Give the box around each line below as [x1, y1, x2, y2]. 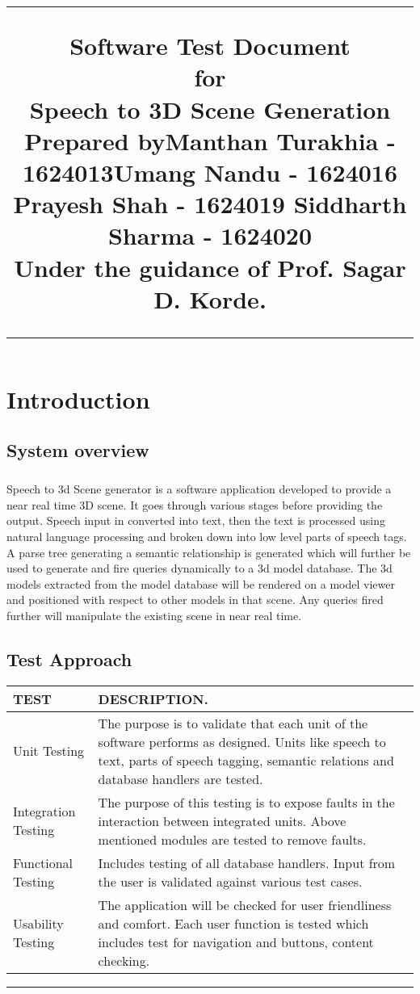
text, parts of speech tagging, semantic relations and [98, 750, 394, 770]
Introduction [6, 382, 150, 415]
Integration [13, 802, 76, 821]
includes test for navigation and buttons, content [98, 932, 374, 951]
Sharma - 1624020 [107, 219, 313, 252]
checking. [98, 950, 150, 970]
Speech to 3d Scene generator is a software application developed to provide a [6, 480, 392, 497]
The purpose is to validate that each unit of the [98, 713, 368, 732]
